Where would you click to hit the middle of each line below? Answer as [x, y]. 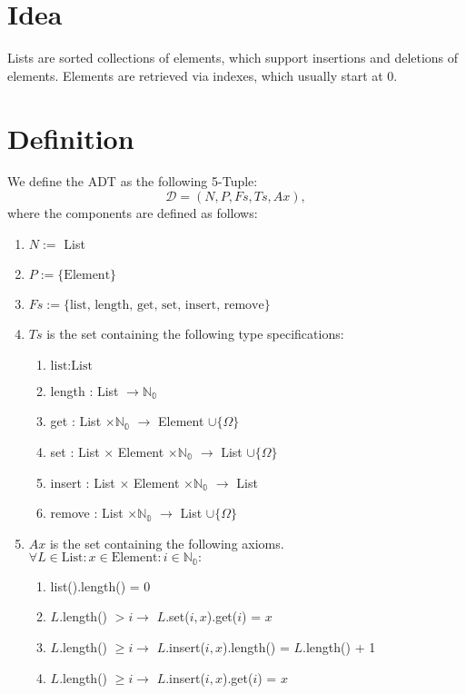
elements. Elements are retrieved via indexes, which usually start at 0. [203, 75]
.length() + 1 [339, 647]
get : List [76, 421]
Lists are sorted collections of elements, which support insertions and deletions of [233, 58]
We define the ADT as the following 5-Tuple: [133, 181]
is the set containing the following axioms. [167, 543]
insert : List [83, 482]
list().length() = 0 [100, 585]
